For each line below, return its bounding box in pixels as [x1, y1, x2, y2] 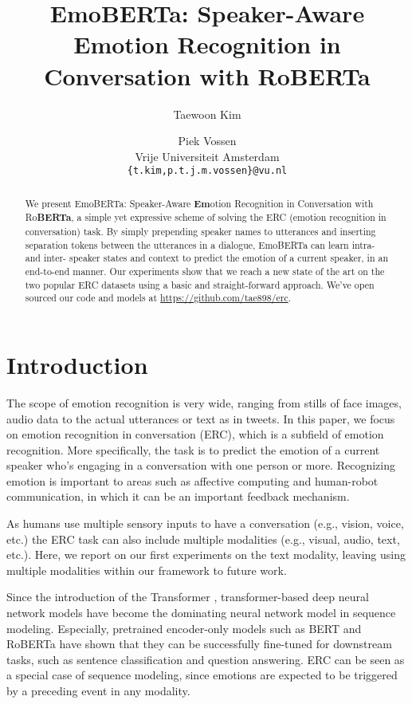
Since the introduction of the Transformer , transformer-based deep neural [6, 588, 369, 605]
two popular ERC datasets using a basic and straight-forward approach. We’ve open [25, 277, 375, 291]
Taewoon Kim [173, 105, 241, 122]
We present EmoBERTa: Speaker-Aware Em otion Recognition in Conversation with [25, 196, 374, 210]
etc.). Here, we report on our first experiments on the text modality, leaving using [6, 546, 406, 563]
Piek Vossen [178, 132, 237, 149]
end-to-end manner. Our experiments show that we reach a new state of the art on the [25, 265, 385, 278]
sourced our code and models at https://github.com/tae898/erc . [25, 291, 292, 305]
